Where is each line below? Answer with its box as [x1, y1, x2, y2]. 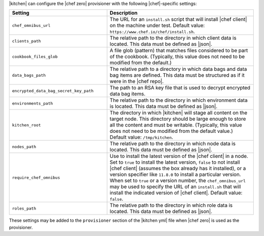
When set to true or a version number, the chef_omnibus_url [110, 177, 246, 184]
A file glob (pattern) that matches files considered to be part [110, 47, 248, 54]
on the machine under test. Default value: [110, 22, 205, 29]
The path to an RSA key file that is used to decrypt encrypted [110, 85, 250, 91]
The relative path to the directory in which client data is [110, 35, 237, 42]
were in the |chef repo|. [110, 78, 164, 85]
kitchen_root [12, 122, 41, 128]
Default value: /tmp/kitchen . [110, 134, 174, 141]
